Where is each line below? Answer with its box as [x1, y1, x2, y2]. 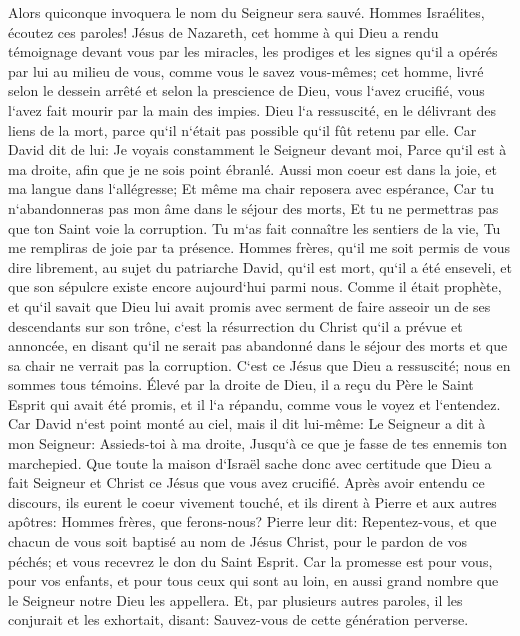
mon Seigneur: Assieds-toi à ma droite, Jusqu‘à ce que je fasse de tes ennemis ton [8, 433, 507, 454]
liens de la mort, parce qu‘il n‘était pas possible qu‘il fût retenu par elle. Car [8, 119, 477, 140]
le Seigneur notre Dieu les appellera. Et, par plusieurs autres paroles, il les [8, 589, 463, 610]
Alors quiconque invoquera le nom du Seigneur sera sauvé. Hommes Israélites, [8, 2, 485, 22]
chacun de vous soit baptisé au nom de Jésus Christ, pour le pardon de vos [8, 531, 467, 552]
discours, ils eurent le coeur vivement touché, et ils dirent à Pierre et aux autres [8, 491, 497, 512]
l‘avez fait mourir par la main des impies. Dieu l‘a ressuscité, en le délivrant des [8, 99, 497, 120]
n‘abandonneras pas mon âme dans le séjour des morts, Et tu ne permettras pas [8, 197, 499, 218]
